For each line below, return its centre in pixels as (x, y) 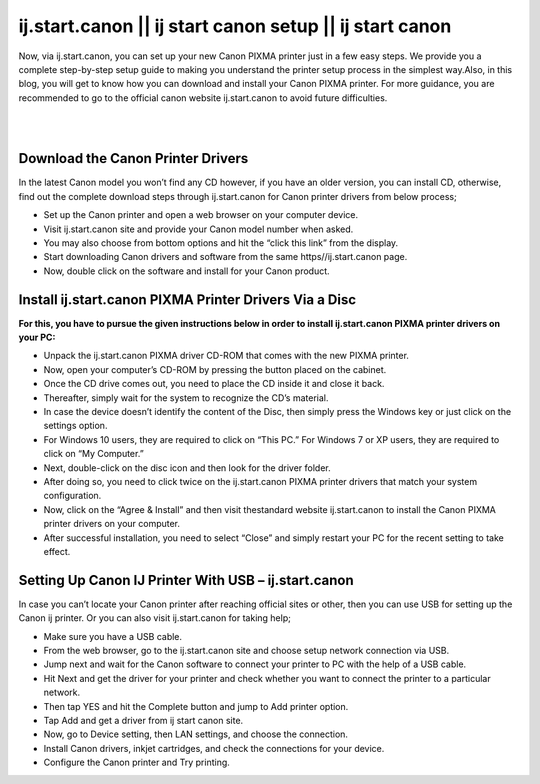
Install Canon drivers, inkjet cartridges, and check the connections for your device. (214, 748)
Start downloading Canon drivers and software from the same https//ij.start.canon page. (225, 257)
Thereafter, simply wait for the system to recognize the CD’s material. (186, 397)
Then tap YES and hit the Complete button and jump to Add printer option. (196, 706)
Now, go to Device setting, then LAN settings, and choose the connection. (196, 734)
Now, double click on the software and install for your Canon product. (186, 271)
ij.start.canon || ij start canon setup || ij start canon (235, 26)
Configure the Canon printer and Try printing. (136, 762)
